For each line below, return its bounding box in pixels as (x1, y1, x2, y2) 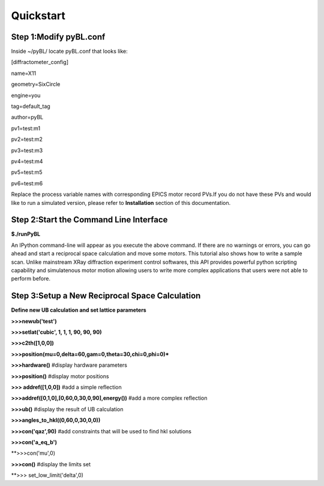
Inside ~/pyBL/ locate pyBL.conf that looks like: (11, 48, 128, 55)
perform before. (11, 275, 51, 282)
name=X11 (11, 70, 37, 77)
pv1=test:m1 (11, 125, 41, 132)
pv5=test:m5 (11, 168, 43, 176)
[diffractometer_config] (11, 59, 69, 66)
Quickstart (11, 9, 66, 22)
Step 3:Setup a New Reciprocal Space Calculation (11, 291, 201, 301)
